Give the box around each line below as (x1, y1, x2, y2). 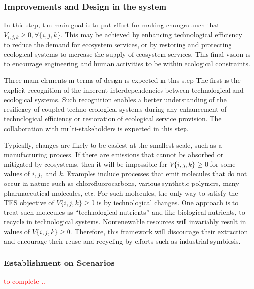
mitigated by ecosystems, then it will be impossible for (4, 158, 168, 169)
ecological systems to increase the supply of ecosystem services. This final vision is (4, 49, 251, 59)
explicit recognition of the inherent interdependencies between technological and (4, 84, 244, 95)
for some (210, 158, 236, 169)
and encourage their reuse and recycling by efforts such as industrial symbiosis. (4, 236, 241, 246)
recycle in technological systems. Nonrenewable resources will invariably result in (4, 216, 246, 227)
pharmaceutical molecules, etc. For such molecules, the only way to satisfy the (4, 187, 238, 198)
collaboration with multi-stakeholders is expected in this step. (4, 123, 189, 133)
